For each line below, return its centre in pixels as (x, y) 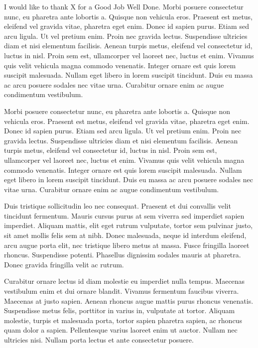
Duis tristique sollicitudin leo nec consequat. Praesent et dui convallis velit (118, 206)
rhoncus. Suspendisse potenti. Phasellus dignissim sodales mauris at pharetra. (123, 255)
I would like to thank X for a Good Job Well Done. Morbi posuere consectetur (124, 6)
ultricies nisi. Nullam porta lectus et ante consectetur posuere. (99, 340)
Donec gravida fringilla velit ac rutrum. (64, 264)
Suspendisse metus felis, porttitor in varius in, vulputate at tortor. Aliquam (120, 310)
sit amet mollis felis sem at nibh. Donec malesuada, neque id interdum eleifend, (125, 235)
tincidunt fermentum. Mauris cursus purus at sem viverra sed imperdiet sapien (124, 215)
